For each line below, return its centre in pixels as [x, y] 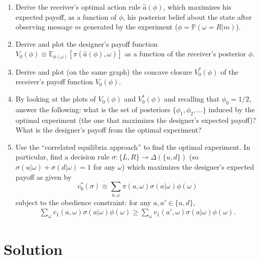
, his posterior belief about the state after [187, 17]
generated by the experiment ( [131, 27]
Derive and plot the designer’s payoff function [87, 43]
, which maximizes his [197, 7]
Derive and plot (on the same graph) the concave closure [104, 71]
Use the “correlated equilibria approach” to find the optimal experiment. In [133, 147]
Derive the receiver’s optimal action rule [78, 7]
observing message [44, 27]
